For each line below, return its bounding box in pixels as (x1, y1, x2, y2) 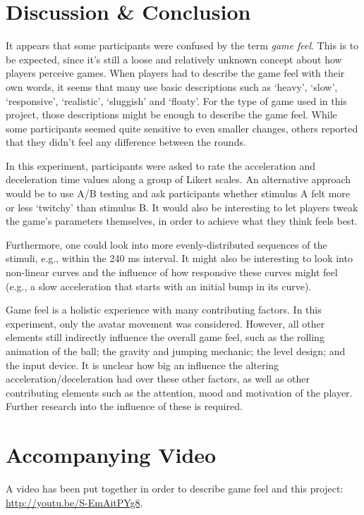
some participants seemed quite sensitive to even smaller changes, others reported (6, 120, 358, 135)
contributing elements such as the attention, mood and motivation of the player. (6, 385, 353, 399)
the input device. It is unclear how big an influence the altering (6, 357, 279, 372)
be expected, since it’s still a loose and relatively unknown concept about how (6, 51, 342, 66)
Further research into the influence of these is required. (6, 399, 243, 414)
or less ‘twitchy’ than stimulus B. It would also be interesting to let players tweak (6, 199, 358, 214)
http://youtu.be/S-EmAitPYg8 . (6, 495, 143, 509)
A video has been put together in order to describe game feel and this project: (6, 481, 344, 496)
